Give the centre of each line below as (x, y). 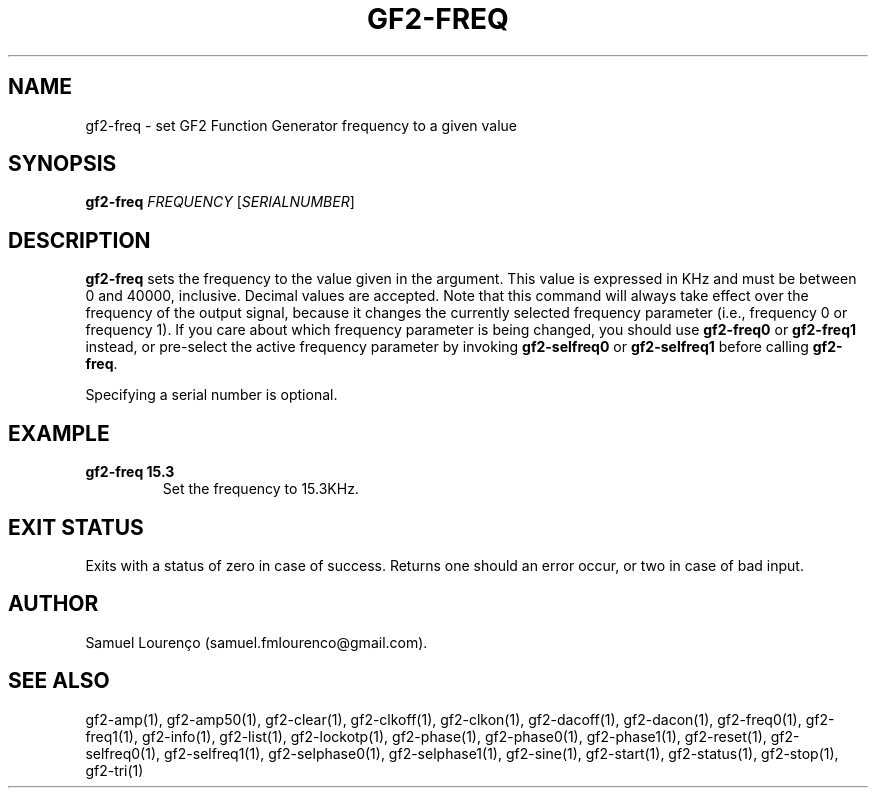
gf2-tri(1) (114, 770)
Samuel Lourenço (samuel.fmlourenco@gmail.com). (256, 642)
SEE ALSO (59, 681)
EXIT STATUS (76, 527)
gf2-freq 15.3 (130, 472)
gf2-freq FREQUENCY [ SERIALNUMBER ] (220, 202)
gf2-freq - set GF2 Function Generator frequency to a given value (301, 125)
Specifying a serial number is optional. (211, 395)
